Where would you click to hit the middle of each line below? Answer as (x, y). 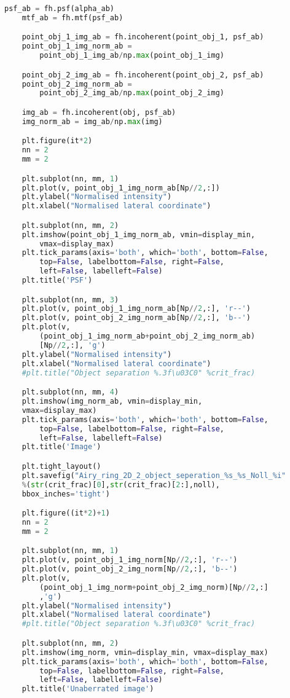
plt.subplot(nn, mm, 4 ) (70, 392)
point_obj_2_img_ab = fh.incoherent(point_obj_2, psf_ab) (143, 75)
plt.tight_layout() (61, 466)
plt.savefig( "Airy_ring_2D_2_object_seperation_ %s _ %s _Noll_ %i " (154, 475)
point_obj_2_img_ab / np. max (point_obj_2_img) (132, 93)
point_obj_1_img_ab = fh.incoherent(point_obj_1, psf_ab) (143, 37)
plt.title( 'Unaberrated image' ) (88, 689)
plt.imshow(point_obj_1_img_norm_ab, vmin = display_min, (139, 234)
